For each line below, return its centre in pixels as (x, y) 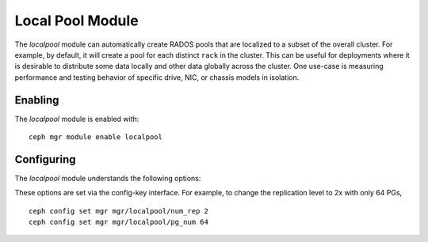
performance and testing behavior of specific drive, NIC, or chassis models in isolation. (157, 77)
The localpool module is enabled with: (77, 119)
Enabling (37, 100)
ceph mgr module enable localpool (96, 137)
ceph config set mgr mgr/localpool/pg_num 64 (119, 222)
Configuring (45, 159)
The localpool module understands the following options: (108, 178)
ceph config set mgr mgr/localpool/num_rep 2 (119, 211)
